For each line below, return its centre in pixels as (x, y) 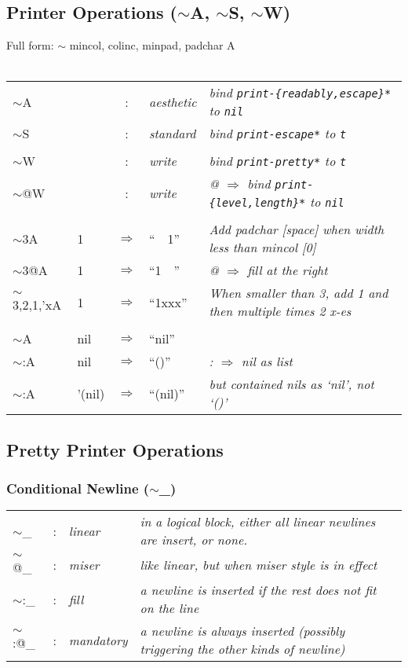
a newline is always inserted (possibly (242, 631)
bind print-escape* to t (278, 134)
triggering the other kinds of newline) (242, 649)
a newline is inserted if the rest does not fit (258, 590)
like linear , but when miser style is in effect (259, 565)
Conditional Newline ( (78, 488)
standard (173, 134)
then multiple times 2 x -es (280, 311)
